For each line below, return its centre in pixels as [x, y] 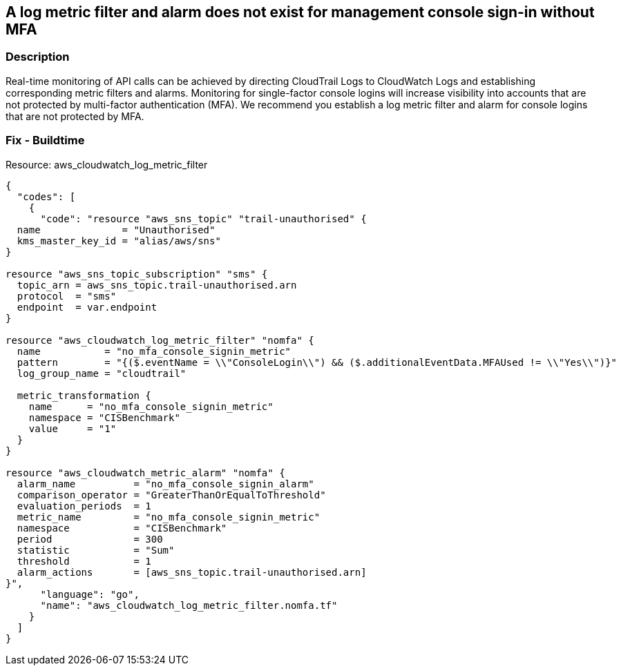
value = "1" [73, 428]
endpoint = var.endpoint [87, 307]
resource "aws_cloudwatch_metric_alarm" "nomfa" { [145, 473]
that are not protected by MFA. [75, 116]
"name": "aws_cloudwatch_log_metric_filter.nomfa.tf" [189, 605]
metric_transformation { [84, 395]
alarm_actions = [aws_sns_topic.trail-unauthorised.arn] [192, 572]
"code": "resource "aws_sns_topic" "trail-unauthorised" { [203, 218]
